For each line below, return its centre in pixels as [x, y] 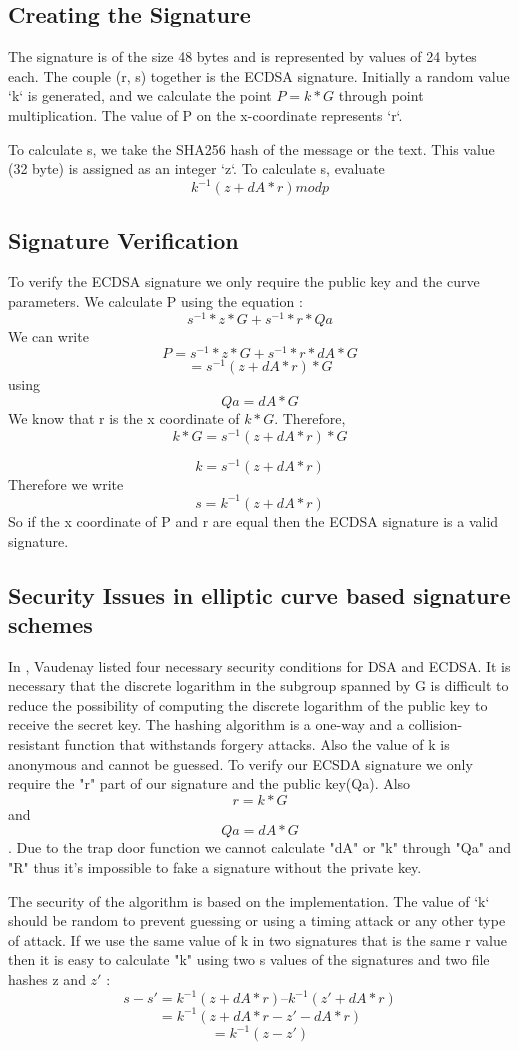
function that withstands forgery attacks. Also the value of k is [257, 744]
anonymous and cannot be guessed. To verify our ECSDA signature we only [240, 763]
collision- [435, 724]
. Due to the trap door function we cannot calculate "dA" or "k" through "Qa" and [260, 847]
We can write [48, 335]
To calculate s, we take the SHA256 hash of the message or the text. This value [251, 148]
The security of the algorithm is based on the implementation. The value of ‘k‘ [249, 900]
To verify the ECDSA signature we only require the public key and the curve [244, 281]
